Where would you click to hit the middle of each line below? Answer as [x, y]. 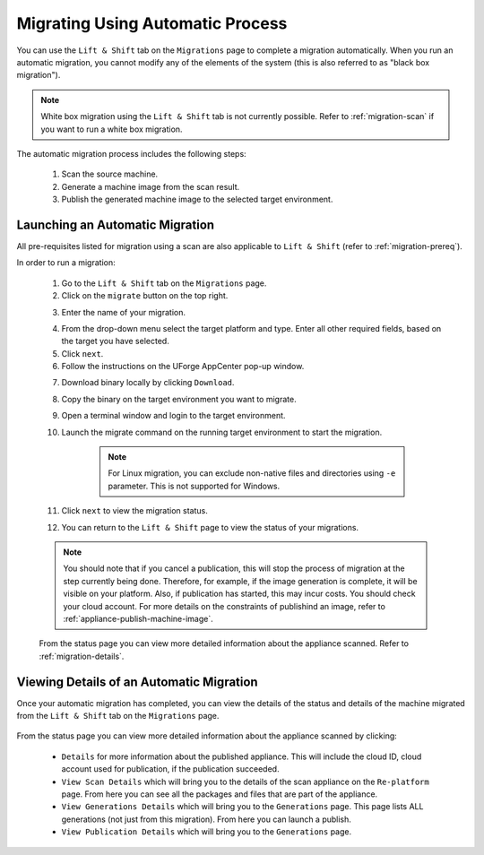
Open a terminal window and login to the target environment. [173, 416]
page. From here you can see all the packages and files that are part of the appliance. [220, 794]
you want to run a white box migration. [112, 129]
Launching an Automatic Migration [116, 225]
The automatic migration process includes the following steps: [131, 153]
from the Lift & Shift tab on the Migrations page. [118, 716]
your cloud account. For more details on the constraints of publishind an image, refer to [224, 606]
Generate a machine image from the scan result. [151, 186]
